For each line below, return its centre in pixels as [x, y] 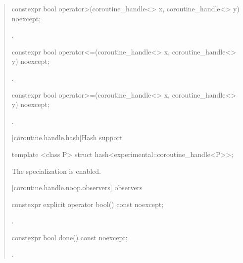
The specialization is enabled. [56, 171]
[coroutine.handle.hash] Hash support [67, 137]
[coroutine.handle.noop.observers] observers [77, 187]
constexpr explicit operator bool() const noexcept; [88, 204]
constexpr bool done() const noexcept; [70, 237]
